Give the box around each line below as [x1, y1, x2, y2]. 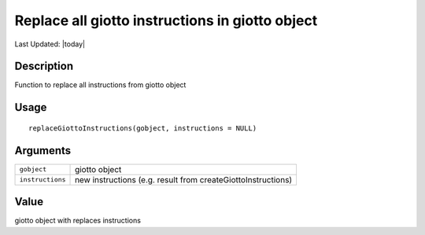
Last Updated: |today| [14, 39, 86, 49]
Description [14, 60, 74, 73]
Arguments [14, 144, 72, 157]
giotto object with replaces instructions [14, 216, 142, 226]
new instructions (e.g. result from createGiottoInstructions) [75, 174, 293, 185]
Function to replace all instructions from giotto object [14, 80, 187, 90]
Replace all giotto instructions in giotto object [14, 12, 318, 29]
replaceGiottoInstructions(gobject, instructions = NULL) [28, 123, 257, 133]
